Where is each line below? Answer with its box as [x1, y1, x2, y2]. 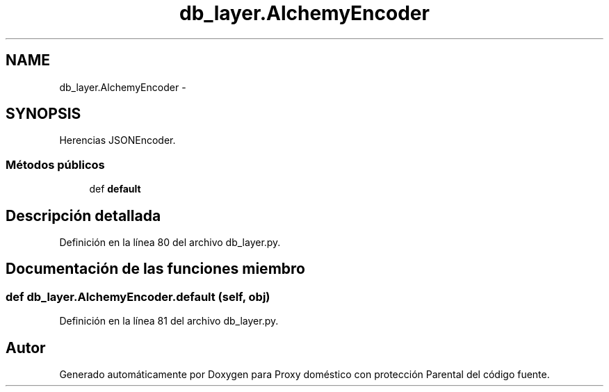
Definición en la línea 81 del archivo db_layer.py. [59, 315, 279, 327]
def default [89, 183, 141, 195]
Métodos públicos [6, 157, 105, 172]
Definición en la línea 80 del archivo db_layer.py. [59, 236, 281, 249]
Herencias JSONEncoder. [59, 134, 176, 147]
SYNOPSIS [6, 105, 81, 123]
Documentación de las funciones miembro [6, 260, 305, 278]
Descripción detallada [6, 206, 161, 224]
